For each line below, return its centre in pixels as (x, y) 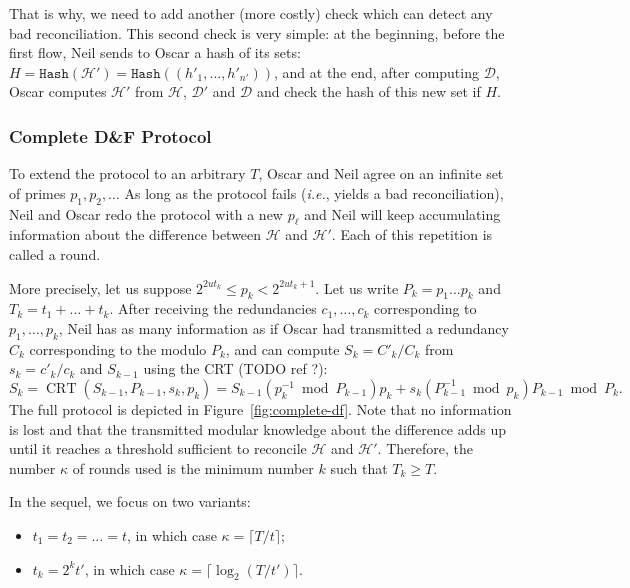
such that (359, 467)
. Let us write (357, 287)
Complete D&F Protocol (110, 135)
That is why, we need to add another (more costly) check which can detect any (251, 13)
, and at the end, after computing (376, 71)
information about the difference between (135, 234)
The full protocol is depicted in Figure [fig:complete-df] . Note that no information (260, 408)
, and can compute (282, 348)
